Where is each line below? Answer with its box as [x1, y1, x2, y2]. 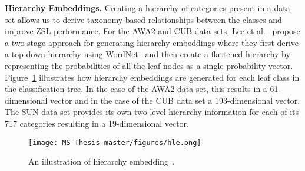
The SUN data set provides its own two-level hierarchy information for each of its [5, 106, 299, 118]
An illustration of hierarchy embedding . [28, 155, 175, 167]
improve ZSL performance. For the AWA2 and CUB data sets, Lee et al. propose [5, 25, 300, 37]
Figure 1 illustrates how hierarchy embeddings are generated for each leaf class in [5, 71, 300, 83]
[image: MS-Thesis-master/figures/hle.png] [28, 138, 201, 147]
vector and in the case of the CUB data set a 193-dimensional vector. [50, 94, 300, 106]
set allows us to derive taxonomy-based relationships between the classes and [5, 13, 282, 25]
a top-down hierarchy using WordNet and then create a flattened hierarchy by [5, 48, 290, 60]
